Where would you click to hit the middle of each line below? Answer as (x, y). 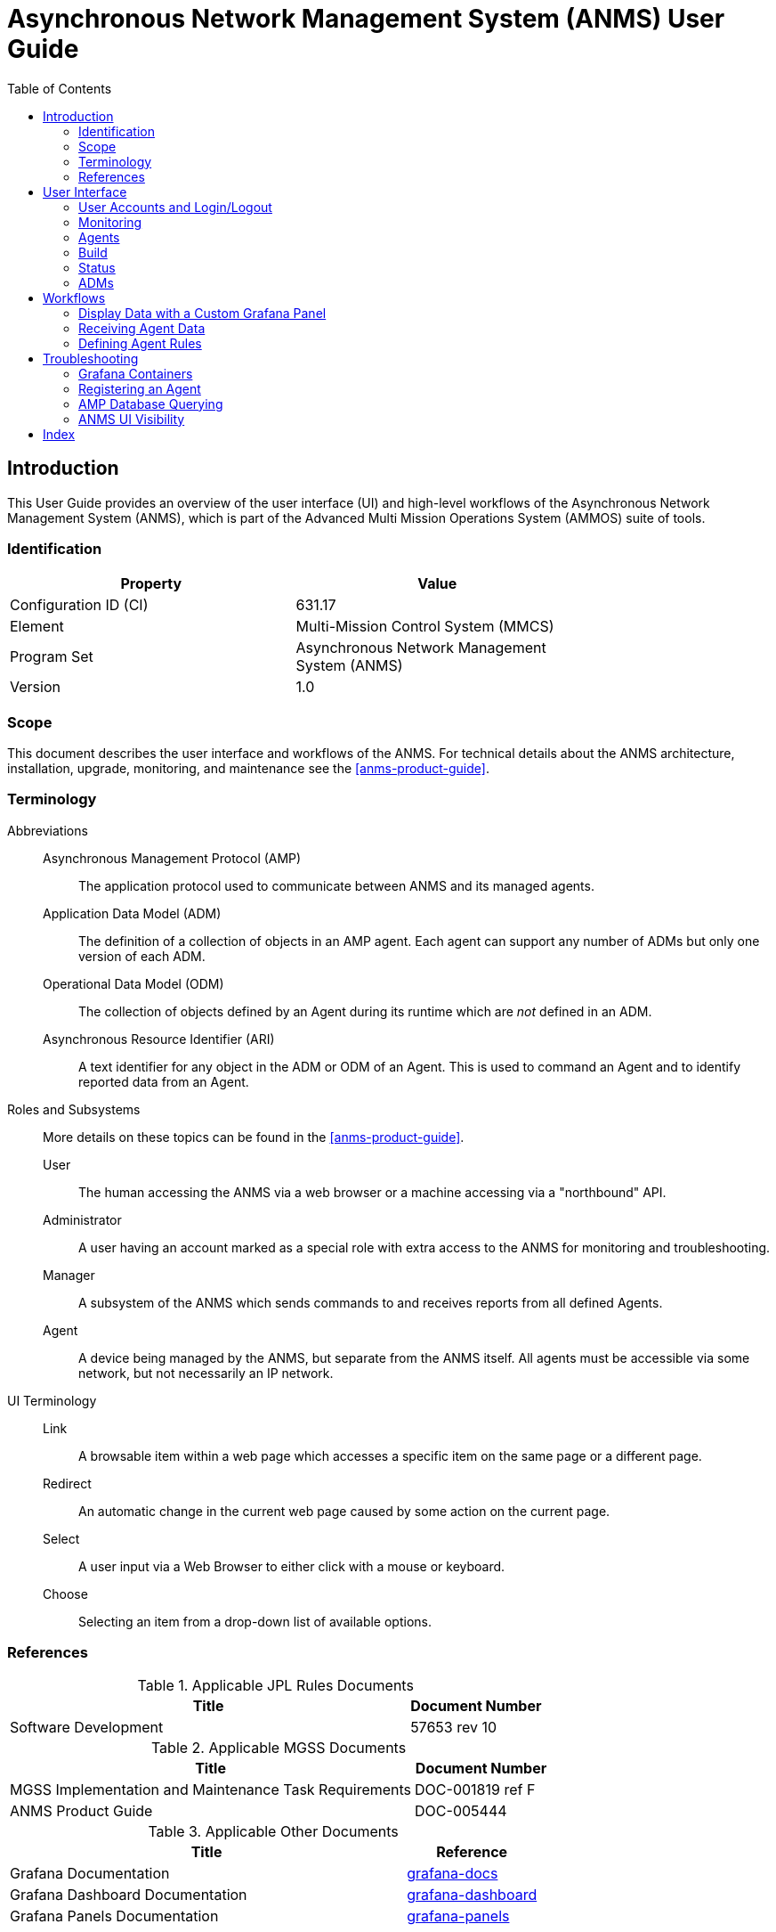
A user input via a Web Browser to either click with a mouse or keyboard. (292, 1566)
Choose (65, 1594)
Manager (69, 1275)
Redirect (67, 1483)
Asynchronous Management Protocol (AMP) (172, 858)
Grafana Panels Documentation (114, 1916)
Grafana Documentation (90, 1873)
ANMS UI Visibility (132, 419)
